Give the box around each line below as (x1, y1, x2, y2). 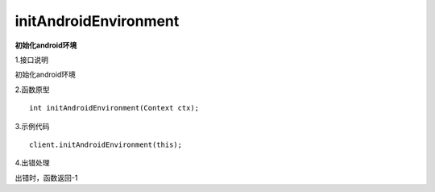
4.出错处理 (14, 158, 50, 168)
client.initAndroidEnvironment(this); (29, 140, 183, 149)
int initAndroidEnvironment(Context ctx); (29, 103, 200, 113)
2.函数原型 (14, 85, 50, 94)
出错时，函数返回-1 (14, 173, 78, 182)
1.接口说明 (14, 55, 48, 65)
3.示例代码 (14, 121, 50, 131)
